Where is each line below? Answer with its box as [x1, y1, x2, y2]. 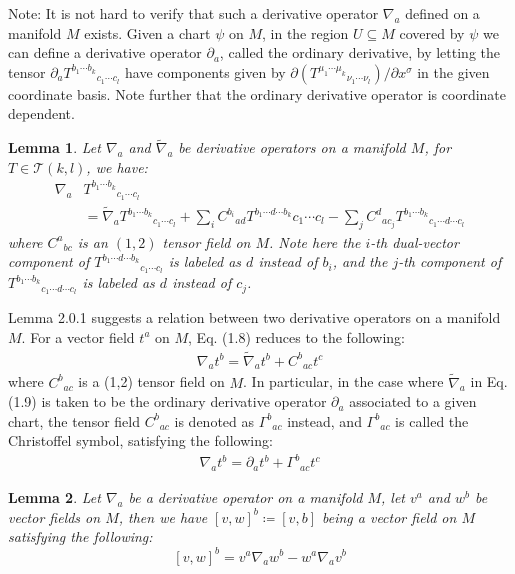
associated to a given [349, 391, 477, 412]
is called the [395, 410, 469, 431]
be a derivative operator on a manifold [128, 487, 363, 508]
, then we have [118, 506, 208, 527]
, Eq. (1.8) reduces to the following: [188, 326, 405, 347]
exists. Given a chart [84, 22, 211, 43]
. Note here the [269, 231, 361, 252]
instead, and [287, 410, 362, 431]
